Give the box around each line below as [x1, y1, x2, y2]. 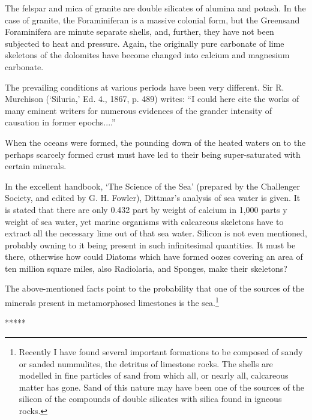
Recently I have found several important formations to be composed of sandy [19, 345, 303, 358]
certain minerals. [5, 160, 67, 172]
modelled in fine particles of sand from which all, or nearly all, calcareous [19, 369, 289, 382]
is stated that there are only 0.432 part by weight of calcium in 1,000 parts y [5, 203, 287, 215]
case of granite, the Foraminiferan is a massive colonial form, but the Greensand [5, 13, 300, 26]
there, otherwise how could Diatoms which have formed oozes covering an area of [5, 250, 303, 263]
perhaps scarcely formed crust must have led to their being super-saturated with [5, 148, 301, 160]
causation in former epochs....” [5, 116, 116, 128]
